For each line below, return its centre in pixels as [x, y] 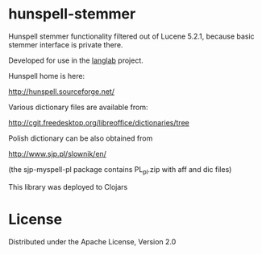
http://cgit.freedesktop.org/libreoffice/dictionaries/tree [99, 122]
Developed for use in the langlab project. [76, 60]
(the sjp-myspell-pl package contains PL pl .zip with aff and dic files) [120, 170]
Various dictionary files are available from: [78, 107]
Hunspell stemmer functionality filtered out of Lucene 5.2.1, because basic [132, 36]
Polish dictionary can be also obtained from [81, 138]
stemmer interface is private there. [66, 44]
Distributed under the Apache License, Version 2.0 [92, 241]
